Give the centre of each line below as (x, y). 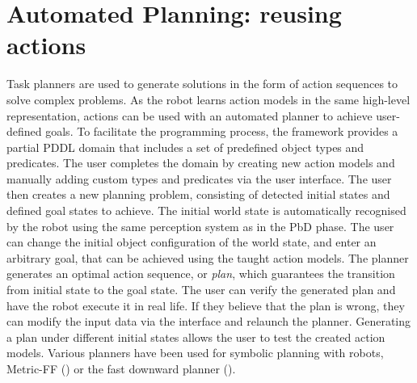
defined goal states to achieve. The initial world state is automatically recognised (206, 210)
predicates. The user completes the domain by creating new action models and (201, 163)
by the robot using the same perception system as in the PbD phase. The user (200, 226)
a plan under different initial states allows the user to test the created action (196, 337)
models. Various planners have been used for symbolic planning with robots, (195, 353)
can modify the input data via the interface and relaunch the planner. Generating (209, 321)
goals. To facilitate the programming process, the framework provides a (222, 131)
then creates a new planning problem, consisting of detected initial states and (198, 194)
